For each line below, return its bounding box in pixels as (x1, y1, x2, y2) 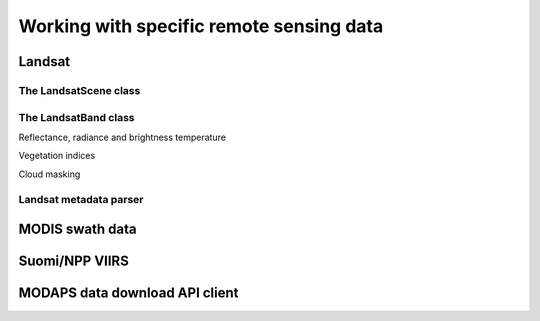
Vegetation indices (18, 150, 96, 162)
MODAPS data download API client (18, 285, 239, 302)
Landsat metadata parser (18, 193, 144, 207)
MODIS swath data (18, 221, 137, 238)
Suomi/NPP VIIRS (18, 253, 129, 270)
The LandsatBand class (18, 110, 135, 124)
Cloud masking (18, 168, 81, 180)
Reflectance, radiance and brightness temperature (18, 131, 227, 143)
